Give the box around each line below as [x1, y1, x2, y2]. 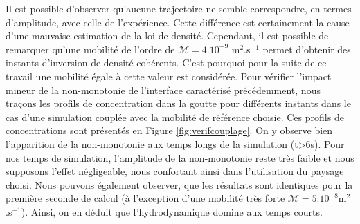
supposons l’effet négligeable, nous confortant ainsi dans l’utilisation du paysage [6, 164, 344, 178]
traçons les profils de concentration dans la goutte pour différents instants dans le [6, 96, 351, 111]
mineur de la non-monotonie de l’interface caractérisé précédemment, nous [6, 82, 321, 97]
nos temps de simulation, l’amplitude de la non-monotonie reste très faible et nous [6, 150, 354, 165]
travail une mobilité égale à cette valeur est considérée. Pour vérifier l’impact [6, 68, 332, 83]
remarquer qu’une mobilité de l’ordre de [6, 41, 175, 56]
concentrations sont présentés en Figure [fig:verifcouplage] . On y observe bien [6, 123, 333, 138]
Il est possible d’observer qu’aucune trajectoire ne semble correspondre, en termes [6, 1, 352, 15]
